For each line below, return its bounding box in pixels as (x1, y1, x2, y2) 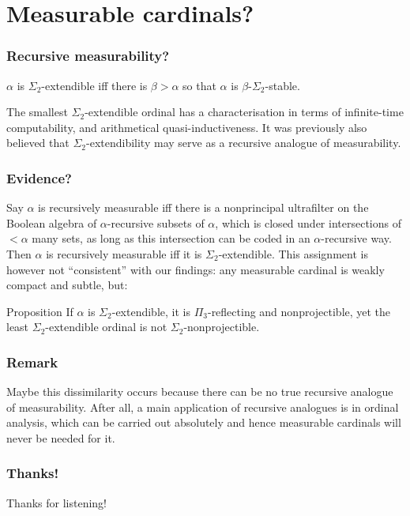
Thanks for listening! (6, 494, 107, 510)
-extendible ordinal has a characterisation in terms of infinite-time (85, 104, 404, 120)
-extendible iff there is (41, 77, 148, 93)
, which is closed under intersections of (215, 214, 401, 231)
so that (182, 77, 216, 93)
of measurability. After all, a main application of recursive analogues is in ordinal (6, 398, 399, 415)
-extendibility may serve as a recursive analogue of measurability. (86, 134, 401, 151)
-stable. (265, 77, 300, 93)
